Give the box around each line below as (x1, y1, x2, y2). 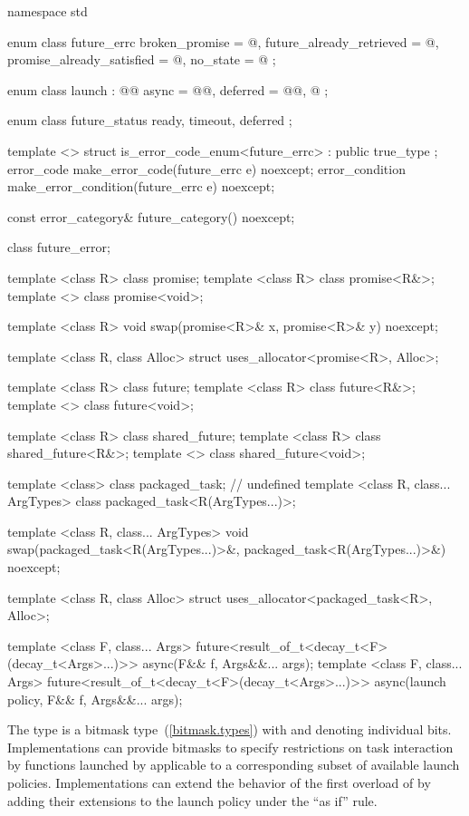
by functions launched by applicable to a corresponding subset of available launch (7, 755, 460, 774)
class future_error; (7, 238, 110, 257)
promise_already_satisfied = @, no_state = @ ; (7, 50, 276, 69)
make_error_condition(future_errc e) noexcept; (7, 177, 275, 196)
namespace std (7, 2, 88, 20)
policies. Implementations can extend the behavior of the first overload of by (7, 773, 431, 792)
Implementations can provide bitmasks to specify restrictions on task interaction (7, 737, 454, 756)
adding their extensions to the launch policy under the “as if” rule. (7, 791, 378, 810)
